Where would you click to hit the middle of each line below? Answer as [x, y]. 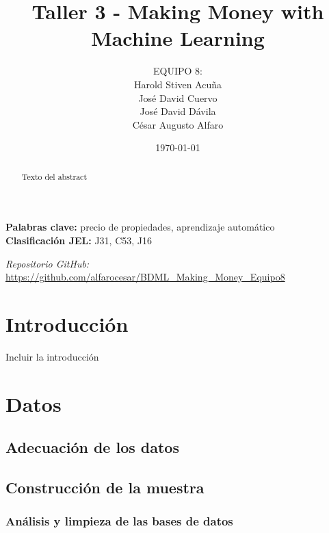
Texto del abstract [54, 176]
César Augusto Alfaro [178, 124]
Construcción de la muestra [105, 487]
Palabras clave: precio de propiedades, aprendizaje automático [140, 227]
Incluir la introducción [52, 356]
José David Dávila [178, 111]
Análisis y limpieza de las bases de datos [119, 521]
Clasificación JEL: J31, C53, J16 [79, 240]
